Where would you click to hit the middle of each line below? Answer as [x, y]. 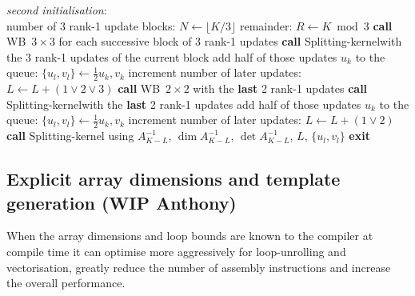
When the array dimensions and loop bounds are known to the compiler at [190, 236]
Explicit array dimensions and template [174, 179]
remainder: [266, 25]
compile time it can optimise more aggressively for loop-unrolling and [176, 251]
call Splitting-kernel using [70, 136]
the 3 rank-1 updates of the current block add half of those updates [172, 56]
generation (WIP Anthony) [122, 202]
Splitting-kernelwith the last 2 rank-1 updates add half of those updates [184, 104]
